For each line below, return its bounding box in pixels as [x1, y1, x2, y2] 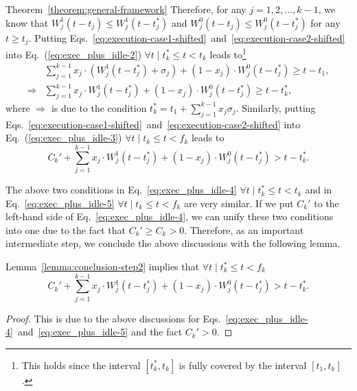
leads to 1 [209, 45, 246, 61]
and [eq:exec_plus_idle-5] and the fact [17, 324, 183, 339]
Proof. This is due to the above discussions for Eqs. [5, 311, 221, 325]
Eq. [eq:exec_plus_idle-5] [5, 195, 115, 210]
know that [5, 15, 49, 29]
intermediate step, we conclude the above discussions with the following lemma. [5, 236, 341, 250]
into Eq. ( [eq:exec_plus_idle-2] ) [5, 47, 141, 61]
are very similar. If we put [184, 195, 294, 210]
